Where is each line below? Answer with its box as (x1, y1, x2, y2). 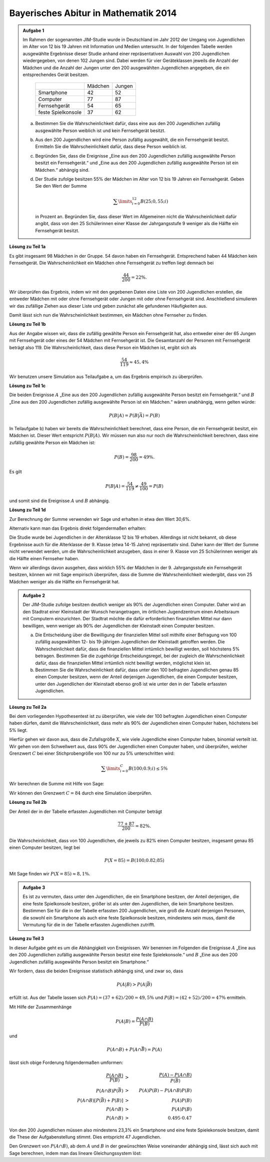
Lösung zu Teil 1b (9, 321, 46, 327)
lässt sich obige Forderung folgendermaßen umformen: (9, 1059, 123, 1065)
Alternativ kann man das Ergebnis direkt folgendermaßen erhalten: (9, 525, 146, 531)
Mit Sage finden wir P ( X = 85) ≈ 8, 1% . (9, 870, 90, 876)
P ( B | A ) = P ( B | (108, 413, 139, 418)
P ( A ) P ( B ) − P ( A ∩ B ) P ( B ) (138, 1088, 192, 1093)
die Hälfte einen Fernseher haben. (9, 555, 79, 561)
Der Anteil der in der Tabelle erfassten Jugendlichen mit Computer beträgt (9, 808, 162, 814)
